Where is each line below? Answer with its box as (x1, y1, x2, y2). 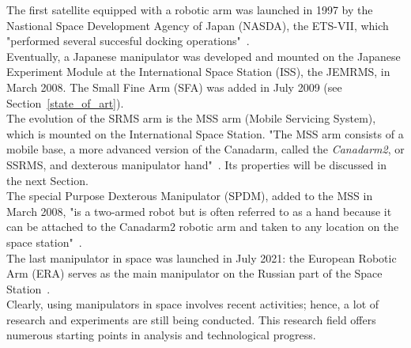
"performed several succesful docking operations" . (6, 32, 250, 49)
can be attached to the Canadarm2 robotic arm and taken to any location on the (6, 218, 399, 235)
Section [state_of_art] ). (6, 94, 124, 111)
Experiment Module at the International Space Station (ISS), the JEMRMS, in (6, 63, 390, 80)
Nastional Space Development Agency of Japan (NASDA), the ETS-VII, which (6, 17, 389, 33)
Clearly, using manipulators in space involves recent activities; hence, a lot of (6, 296, 379, 312)
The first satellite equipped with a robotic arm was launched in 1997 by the (6, 2, 373, 17)
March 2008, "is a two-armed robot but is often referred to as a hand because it (6, 202, 392, 219)
